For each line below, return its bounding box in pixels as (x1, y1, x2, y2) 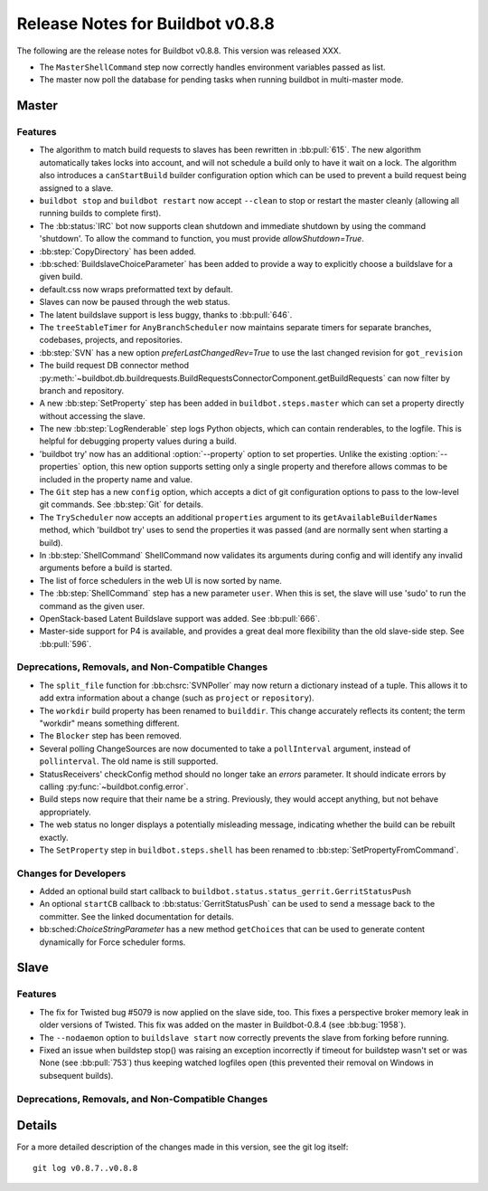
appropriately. (39, 806, 92, 817)
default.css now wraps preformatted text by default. (39, 283, 234, 294)
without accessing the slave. (39, 410, 146, 421)
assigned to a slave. (39, 182, 114, 194)
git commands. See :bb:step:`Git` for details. (39, 499, 203, 510)
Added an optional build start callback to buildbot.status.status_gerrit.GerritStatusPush (39, 886, 411, 897)
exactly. (39, 832, 69, 843)
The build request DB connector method (39, 360, 190, 371)
